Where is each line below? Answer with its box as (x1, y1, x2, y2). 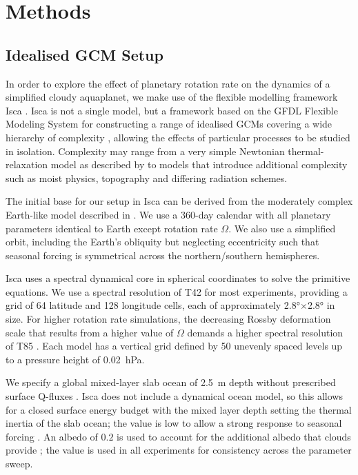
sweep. (6, 456, 33, 471)
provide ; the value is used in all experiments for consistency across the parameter (6, 443, 352, 457)
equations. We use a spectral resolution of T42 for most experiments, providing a (6, 284, 348, 299)
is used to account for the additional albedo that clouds (117, 429, 351, 443)
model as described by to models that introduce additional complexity (50, 157, 348, 172)
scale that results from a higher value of (6, 325, 174, 339)
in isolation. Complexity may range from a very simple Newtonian (6, 143, 285, 158)
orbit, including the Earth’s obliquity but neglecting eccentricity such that (6, 234, 319, 249)
